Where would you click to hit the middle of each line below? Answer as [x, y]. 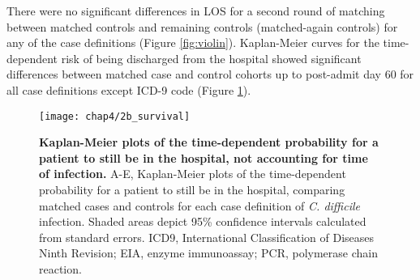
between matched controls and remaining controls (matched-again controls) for [202, 26]
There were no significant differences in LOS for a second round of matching [196, 11]
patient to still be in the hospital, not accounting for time [204, 157]
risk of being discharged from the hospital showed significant [211, 58]
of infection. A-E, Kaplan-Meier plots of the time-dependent [193, 174]
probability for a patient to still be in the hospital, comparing [192, 189]
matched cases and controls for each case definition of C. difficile [199, 205]
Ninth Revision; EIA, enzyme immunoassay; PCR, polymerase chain [208, 253]
